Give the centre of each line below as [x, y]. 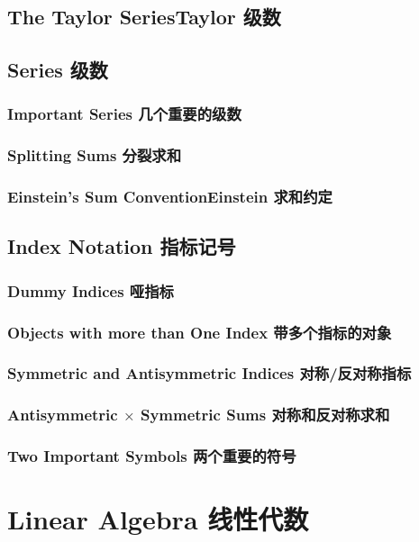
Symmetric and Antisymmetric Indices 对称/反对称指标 [209, 373]
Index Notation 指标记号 [122, 246]
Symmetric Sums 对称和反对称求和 [265, 415]
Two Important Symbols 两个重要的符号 [152, 456]
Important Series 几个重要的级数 [124, 114]
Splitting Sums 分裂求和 [95, 155]
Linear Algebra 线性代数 [158, 519]
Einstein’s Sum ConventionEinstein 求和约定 [170, 197]
